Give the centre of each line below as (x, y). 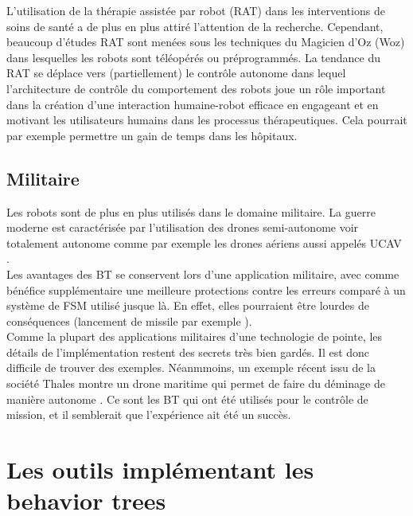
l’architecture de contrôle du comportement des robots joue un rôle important (196, 88)
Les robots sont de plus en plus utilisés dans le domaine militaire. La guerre (191, 211)
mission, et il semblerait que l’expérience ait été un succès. (149, 414)
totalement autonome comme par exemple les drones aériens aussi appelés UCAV (204, 242)
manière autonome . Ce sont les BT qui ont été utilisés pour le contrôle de (187, 399)
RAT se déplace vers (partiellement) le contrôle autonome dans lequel (176, 73)
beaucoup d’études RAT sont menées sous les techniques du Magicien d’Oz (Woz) (206, 42)
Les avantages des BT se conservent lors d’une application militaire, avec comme (203, 274)
